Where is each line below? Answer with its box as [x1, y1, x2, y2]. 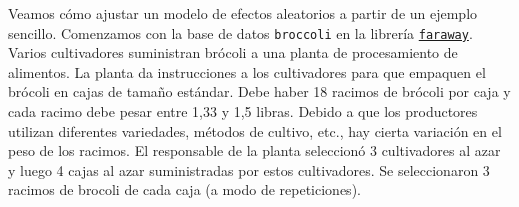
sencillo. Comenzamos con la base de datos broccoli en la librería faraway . [8, 22, 473, 43]
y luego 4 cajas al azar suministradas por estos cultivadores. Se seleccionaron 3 [8, 159, 490, 180]
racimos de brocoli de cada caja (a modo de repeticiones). [8, 179, 361, 200]
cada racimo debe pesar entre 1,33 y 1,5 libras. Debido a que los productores [8, 101, 478, 122]
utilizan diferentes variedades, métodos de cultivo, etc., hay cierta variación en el [8, 120, 502, 141]
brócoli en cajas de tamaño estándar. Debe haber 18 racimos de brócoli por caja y [8, 81, 511, 102]
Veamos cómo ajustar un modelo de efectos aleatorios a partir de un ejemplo [8, 3, 478, 23]
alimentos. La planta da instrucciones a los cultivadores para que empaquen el [8, 61, 486, 82]
